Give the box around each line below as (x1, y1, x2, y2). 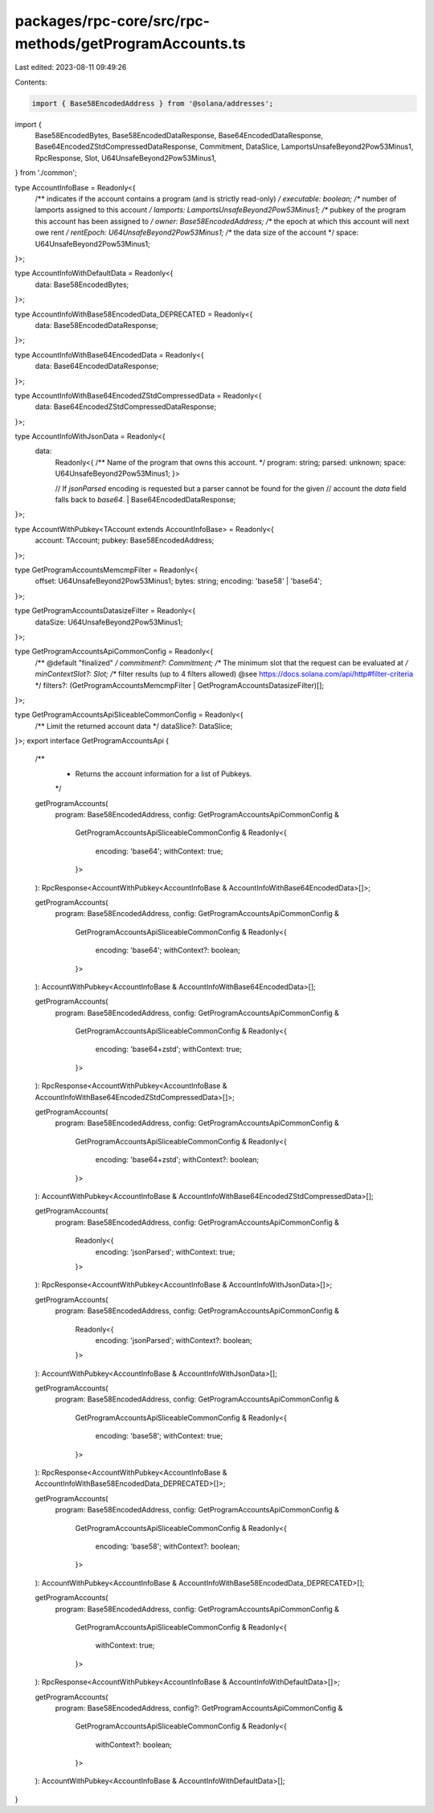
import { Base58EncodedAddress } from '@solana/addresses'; (31, 99, 274, 108)
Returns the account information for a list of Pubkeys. (75, 768, 252, 779)
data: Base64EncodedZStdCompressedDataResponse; (35, 402, 217, 411)
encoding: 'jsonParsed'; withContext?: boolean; (95, 1335, 252, 1345)
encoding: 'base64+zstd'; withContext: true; (95, 1045, 243, 1054)
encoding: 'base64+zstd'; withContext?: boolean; (95, 1155, 260, 1164)
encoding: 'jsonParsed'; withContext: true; (95, 1246, 235, 1257)
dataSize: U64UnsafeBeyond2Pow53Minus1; (35, 617, 183, 627)
